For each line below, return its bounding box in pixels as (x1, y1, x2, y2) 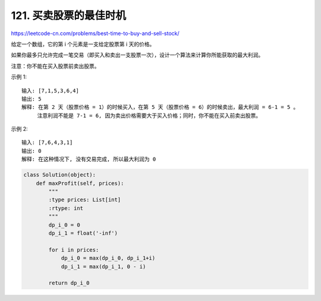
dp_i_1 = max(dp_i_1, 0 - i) (61, 263, 146, 270)
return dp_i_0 (48, 280, 90, 287)
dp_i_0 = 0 (48, 221, 80, 228)
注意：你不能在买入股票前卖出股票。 (11, 62, 100, 70)
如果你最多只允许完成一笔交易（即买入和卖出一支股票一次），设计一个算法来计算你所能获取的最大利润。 (11, 51, 264, 59)
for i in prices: (48, 246, 99, 253)
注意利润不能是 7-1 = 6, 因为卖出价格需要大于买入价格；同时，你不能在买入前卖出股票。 (37, 112, 262, 119)
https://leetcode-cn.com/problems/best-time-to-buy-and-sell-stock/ (11, 30, 180, 37)
